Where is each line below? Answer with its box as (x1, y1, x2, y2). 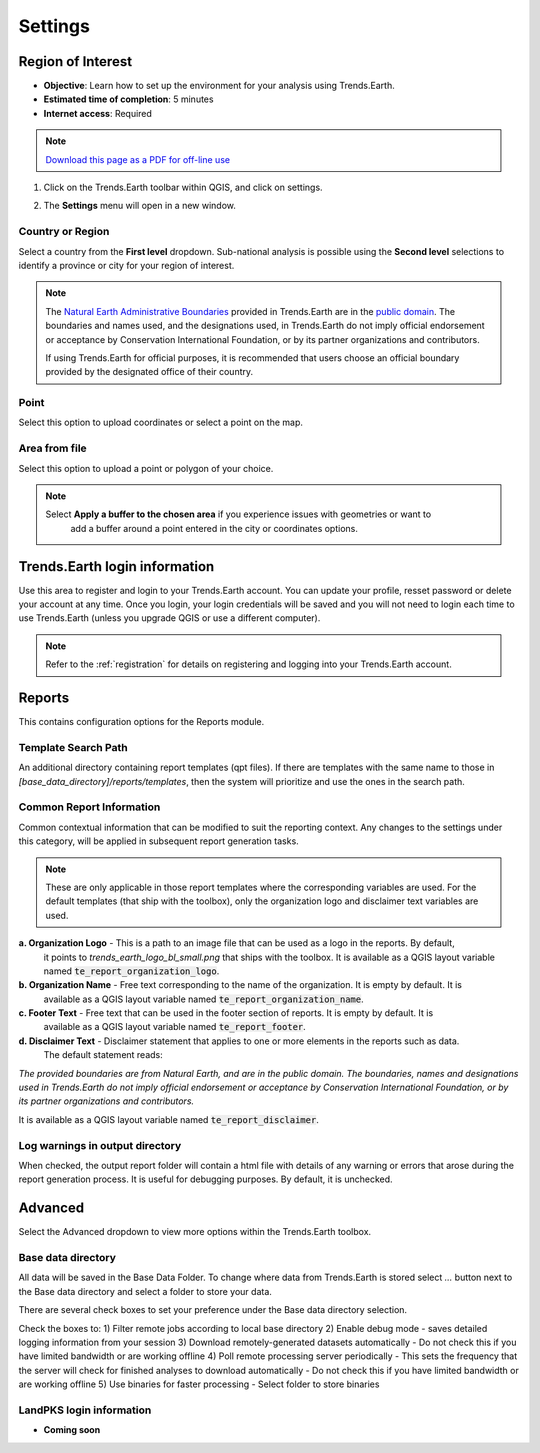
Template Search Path (18, 740, 129, 754)
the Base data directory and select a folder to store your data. (18, 1285, 272, 1297)
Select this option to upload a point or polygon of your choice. (18, 462, 274, 474)
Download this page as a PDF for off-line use (45, 153, 230, 165)
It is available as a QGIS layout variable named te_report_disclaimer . (18, 1113, 319, 1125)
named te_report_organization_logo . (43, 965, 220, 977)
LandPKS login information (18, 1403, 152, 1417)
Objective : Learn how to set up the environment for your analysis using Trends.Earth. (43, 80, 395, 92)
